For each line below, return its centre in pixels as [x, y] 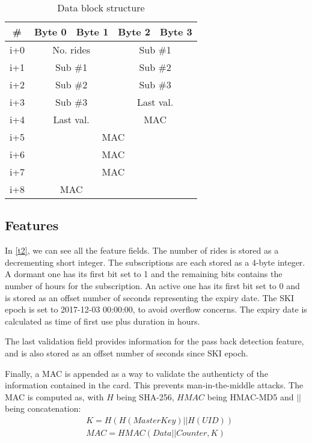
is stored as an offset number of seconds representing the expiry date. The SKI [149, 297]
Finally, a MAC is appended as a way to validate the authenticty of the [136, 373]
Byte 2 [134, 32]
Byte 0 [50, 32]
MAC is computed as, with [54, 396]
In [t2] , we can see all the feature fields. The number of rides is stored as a [142, 250]
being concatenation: [43, 408]
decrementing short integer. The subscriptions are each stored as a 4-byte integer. [155, 262]
